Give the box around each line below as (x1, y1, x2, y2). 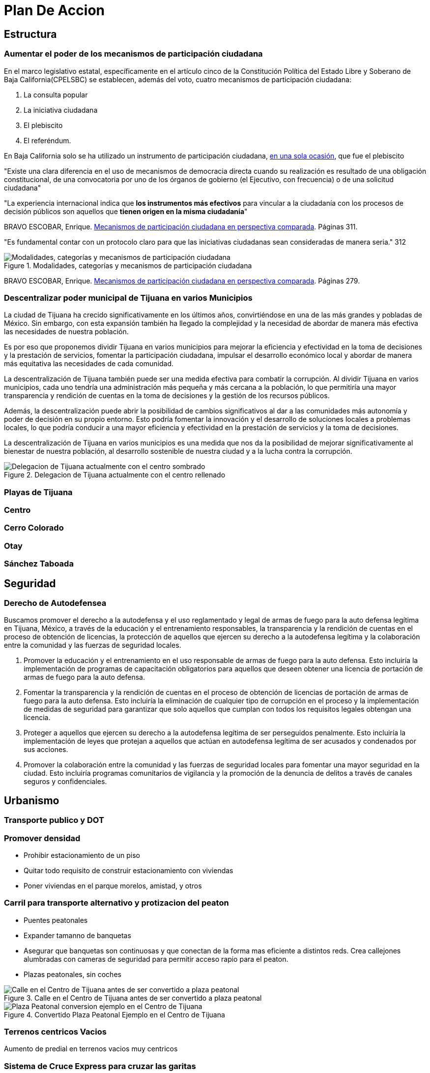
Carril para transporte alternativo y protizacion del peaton (4, 898, 229, 908)
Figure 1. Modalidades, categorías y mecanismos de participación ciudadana (4, 261, 252, 270)
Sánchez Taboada (4, 559, 74, 569)
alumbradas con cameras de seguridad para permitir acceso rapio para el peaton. (24, 954, 288, 963)
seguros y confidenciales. (24, 777, 107, 786)
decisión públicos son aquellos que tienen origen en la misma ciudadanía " (4, 207, 248, 216)
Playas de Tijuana (4, 487, 73, 497)
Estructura (4, 28, 57, 40)
